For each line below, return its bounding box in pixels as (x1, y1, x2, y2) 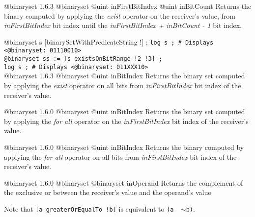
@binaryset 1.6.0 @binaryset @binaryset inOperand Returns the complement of (4, 177, 243, 188)
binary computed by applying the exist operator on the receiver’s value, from (4, 10, 235, 21)
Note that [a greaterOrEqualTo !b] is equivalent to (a (4, 203, 174, 214)
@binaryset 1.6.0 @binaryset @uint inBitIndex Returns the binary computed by (4, 142, 244, 152)
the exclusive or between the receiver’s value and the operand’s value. (4, 187, 213, 197)
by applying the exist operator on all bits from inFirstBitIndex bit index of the (4, 80, 241, 90)
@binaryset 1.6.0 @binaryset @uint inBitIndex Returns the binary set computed (4, 106, 245, 117)
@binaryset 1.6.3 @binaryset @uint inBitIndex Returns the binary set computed (4, 71, 245, 81)
